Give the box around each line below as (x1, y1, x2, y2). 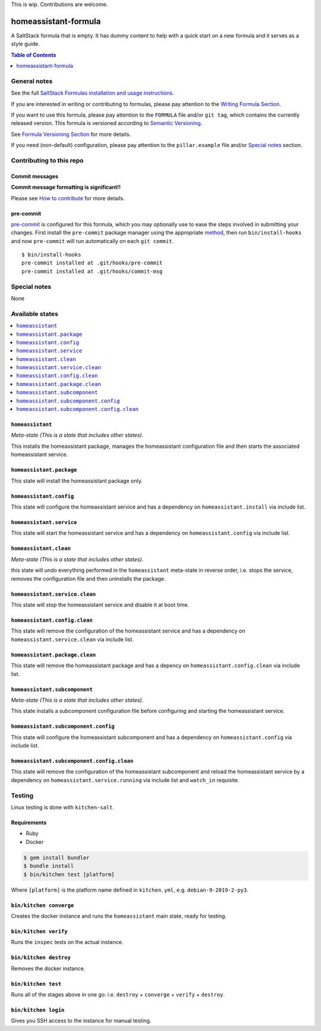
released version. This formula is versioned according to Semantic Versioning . (11, 120, 202, 127)
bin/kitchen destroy (11, 954, 71, 961)
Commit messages (11, 173, 59, 180)
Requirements (11, 819, 47, 826)
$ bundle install (23, 862, 74, 870)
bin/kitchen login (11, 1007, 65, 1014)
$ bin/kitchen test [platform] (23, 871, 115, 878)
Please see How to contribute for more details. (11, 194, 125, 202)
